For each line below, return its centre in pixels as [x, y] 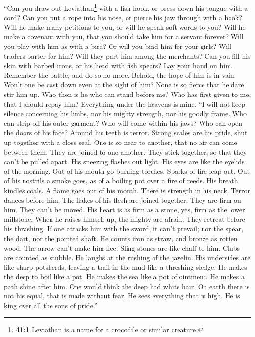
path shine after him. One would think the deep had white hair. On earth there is [127, 286]
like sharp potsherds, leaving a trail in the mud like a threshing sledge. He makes [126, 267]
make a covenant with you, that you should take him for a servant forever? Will [124, 36]
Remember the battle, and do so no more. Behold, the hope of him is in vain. [120, 75]
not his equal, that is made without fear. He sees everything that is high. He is [122, 296]
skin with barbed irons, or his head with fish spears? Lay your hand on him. [118, 65]
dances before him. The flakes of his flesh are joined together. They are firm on [123, 200]
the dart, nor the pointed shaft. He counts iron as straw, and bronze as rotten [121, 238]
